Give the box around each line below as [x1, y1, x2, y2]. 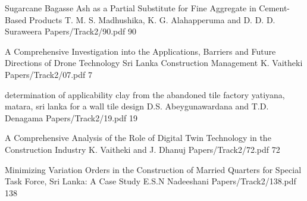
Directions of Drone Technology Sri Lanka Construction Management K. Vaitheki [5, 56, 303, 69]
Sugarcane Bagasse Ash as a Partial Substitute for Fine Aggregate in [5, 2, 256, 14]
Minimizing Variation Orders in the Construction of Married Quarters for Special [5, 163, 302, 175]
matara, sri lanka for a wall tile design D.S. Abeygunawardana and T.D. [5, 100, 269, 112]
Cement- [259, 2, 290, 14]
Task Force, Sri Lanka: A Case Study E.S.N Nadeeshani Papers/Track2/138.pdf [5, 175, 296, 187]
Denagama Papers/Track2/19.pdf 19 [5, 111, 138, 124]
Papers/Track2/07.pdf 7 [5, 68, 92, 80]
